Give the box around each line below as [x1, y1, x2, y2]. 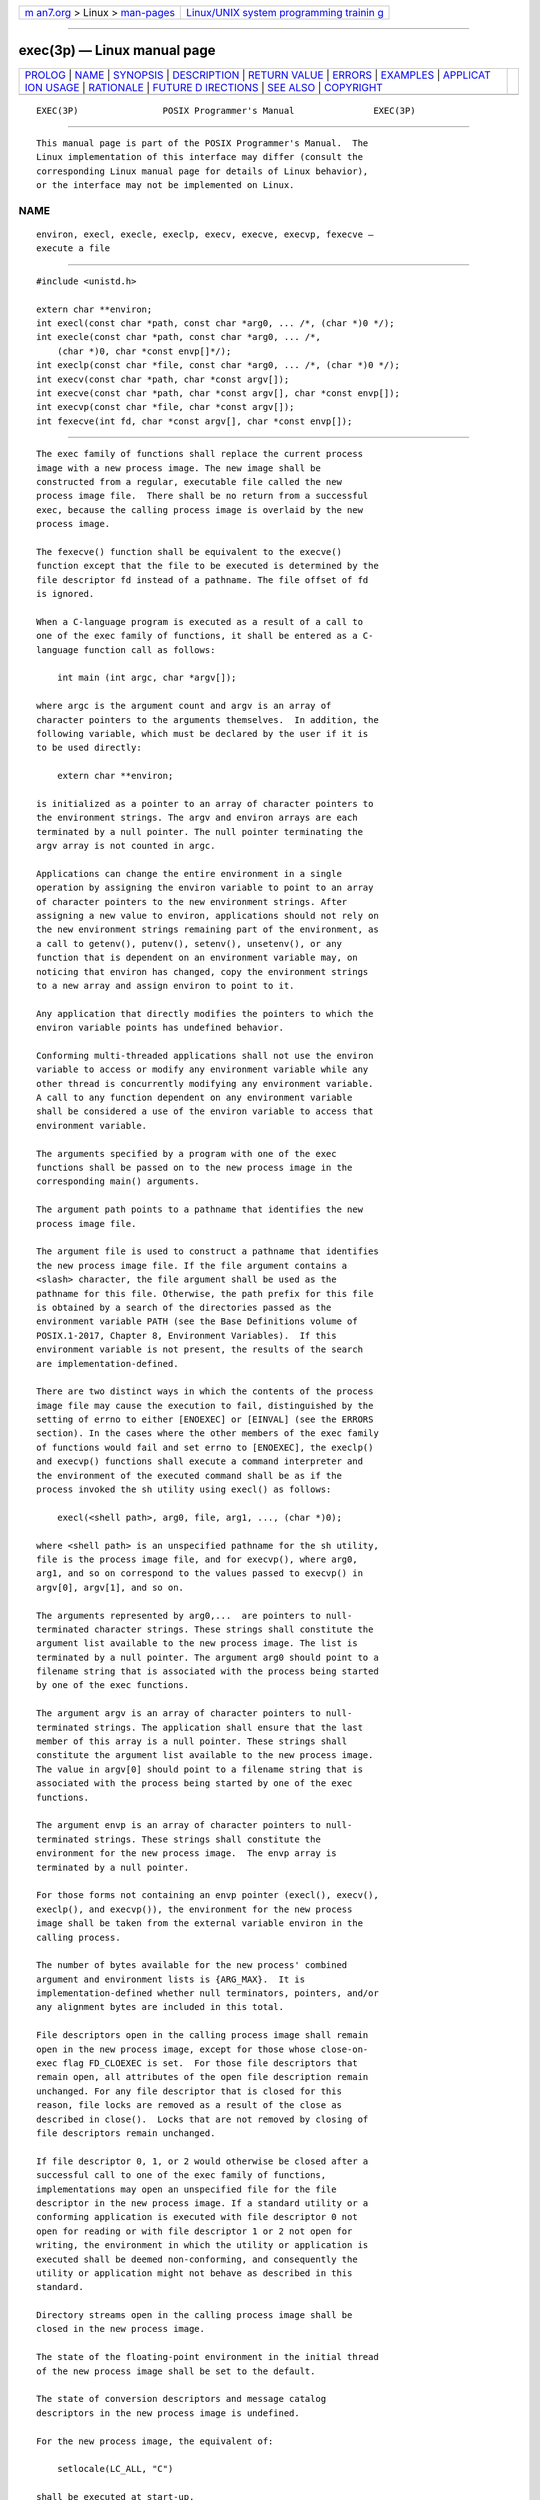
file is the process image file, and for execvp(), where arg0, [36, 1553, 359, 1565]
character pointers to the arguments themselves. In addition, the [36, 714, 379, 725]
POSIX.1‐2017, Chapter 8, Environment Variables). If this [36, 1330, 337, 1341]
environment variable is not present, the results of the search [36, 1344, 364, 1355]
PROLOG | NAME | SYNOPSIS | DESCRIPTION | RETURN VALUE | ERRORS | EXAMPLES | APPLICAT [24, 68, 491, 82]
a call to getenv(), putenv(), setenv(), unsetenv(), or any [36, 938, 342, 949]
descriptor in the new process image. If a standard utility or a [36, 2197, 369, 2209]
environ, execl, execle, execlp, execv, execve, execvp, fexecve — [36, 229, 374, 240]
